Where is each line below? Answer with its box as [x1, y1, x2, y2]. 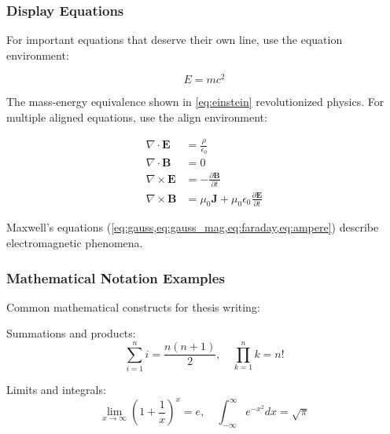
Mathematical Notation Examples [6, 268, 225, 287]
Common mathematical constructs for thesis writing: [6, 298, 260, 315]
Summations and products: [6, 325, 136, 341]
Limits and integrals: [6, 381, 106, 398]
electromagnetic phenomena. [6, 235, 143, 251]
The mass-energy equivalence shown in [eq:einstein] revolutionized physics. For [6, 93, 384, 110]
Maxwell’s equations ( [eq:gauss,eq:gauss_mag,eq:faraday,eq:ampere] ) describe [6, 219, 379, 235]
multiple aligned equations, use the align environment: [6, 109, 267, 126]
